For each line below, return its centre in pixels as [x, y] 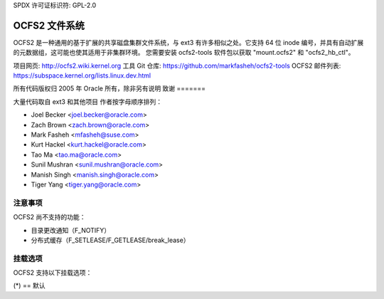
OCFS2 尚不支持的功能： [49, 217]
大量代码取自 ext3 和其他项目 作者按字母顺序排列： [88, 101]
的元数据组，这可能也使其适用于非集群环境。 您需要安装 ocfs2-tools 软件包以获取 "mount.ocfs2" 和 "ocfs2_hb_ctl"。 [184, 53]
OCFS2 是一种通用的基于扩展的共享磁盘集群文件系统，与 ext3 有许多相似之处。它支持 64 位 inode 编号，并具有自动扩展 [188, 42]
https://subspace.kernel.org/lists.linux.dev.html [82, 75]
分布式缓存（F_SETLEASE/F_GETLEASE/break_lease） [110, 240]
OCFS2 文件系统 [49, 25]
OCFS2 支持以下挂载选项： [53, 273]
